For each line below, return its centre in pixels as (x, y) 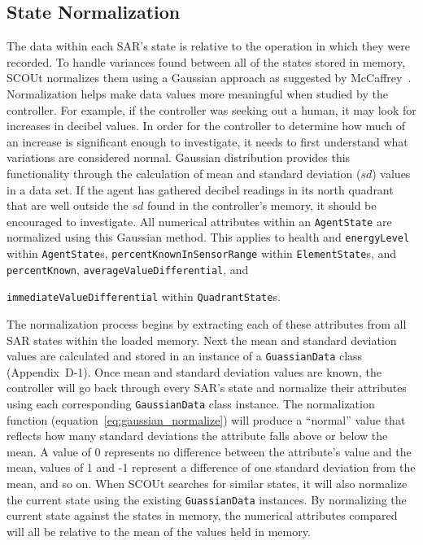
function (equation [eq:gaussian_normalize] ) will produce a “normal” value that (206, 419)
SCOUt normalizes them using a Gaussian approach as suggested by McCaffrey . (209, 78)
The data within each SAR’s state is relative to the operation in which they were (208, 46)
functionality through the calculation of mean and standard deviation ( (184, 173)
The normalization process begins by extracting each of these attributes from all (207, 324)
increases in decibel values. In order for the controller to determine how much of (206, 126)
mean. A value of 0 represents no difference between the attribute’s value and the (209, 451)
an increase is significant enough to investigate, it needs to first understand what (207, 141)
